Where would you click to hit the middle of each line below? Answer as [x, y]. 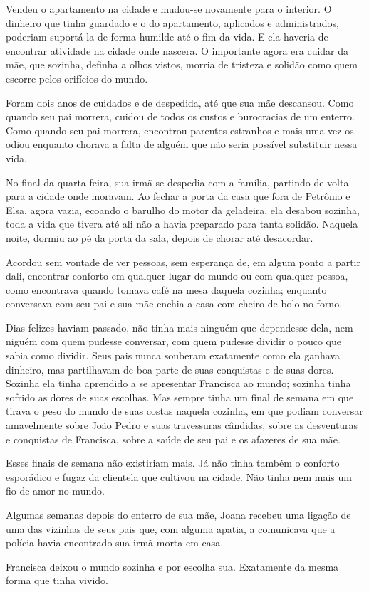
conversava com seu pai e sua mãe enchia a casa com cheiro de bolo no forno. [174, 303]
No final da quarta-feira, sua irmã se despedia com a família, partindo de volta [177, 182]
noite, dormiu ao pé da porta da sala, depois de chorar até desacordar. [160, 237]
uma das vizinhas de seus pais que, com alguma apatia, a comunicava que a [171, 528]
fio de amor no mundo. [55, 491]
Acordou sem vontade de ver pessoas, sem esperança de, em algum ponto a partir [183, 261]
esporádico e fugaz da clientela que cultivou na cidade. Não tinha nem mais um [179, 476]
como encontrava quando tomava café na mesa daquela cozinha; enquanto [166, 289]
